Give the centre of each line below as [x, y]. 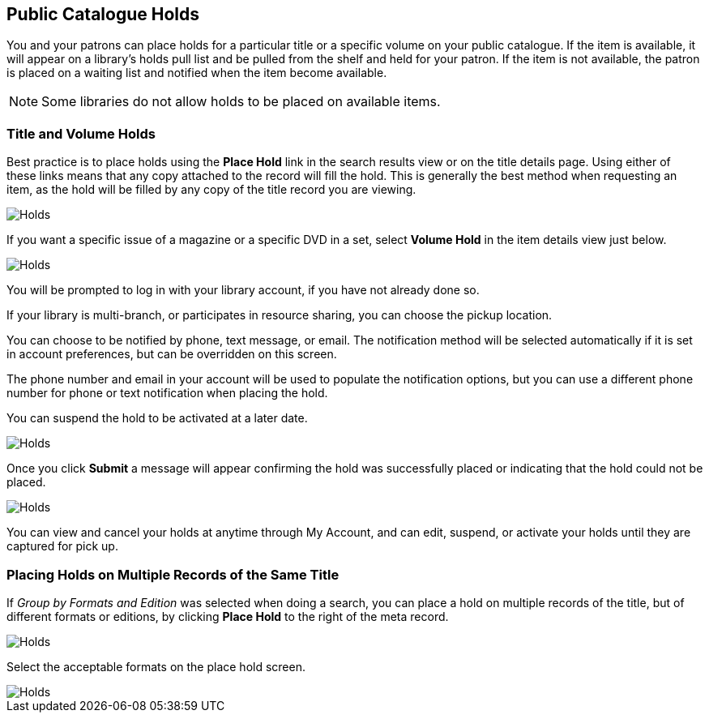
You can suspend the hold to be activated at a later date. [157, 418]
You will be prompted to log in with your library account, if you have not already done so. [243, 290]
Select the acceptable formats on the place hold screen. [156, 666]
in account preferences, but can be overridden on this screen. [172, 354]
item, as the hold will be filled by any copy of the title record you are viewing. [211, 190]
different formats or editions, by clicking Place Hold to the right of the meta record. [228, 616]
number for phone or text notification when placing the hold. [167, 393]
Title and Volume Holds [81, 133]
